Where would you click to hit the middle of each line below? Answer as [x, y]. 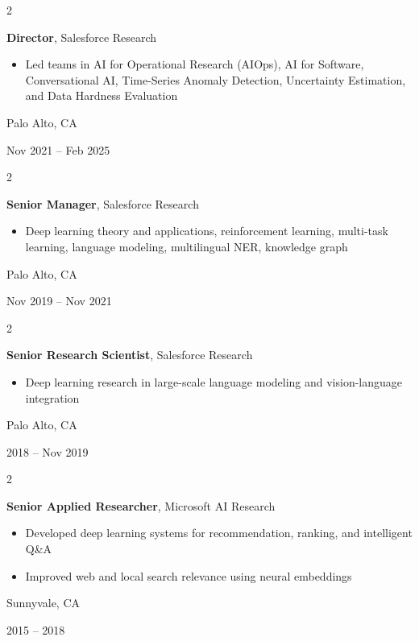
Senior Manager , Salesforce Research [103, 203]
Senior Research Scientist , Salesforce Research [130, 355]
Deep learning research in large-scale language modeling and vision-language [214, 381]
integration [52, 397]
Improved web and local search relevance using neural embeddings [189, 575]
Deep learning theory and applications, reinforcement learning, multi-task [207, 231]
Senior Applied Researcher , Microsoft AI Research [141, 505]
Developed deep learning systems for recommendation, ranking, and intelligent [219, 533]
